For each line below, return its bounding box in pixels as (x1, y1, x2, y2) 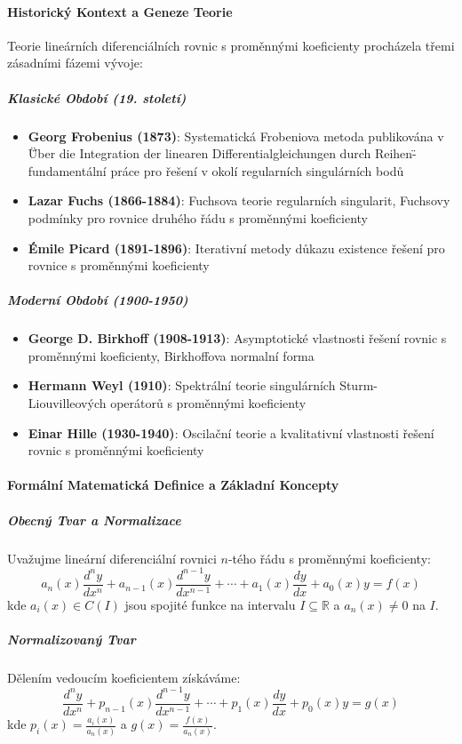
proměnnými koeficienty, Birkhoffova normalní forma (28, 346, 315, 364)
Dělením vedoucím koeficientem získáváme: (7, 668, 241, 686)
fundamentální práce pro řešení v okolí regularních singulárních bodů (28, 161, 404, 180)
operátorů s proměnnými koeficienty (110, 394, 307, 412)
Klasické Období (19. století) (7, 88, 187, 107)
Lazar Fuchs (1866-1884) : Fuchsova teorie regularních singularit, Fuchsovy (28, 191, 450, 210)
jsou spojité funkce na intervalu (124, 595, 296, 613)
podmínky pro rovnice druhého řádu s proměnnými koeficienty (28, 208, 369, 227)
